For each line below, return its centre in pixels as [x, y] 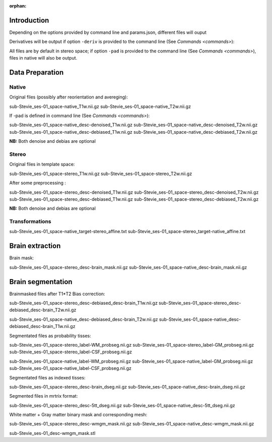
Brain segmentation [41, 282]
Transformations [30, 222]
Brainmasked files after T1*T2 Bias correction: [57, 294]
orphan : [18, 6]
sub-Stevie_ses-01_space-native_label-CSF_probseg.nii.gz [71, 368]
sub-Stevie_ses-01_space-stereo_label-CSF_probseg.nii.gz [71, 352]
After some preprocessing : [38, 183]
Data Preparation [37, 72]
